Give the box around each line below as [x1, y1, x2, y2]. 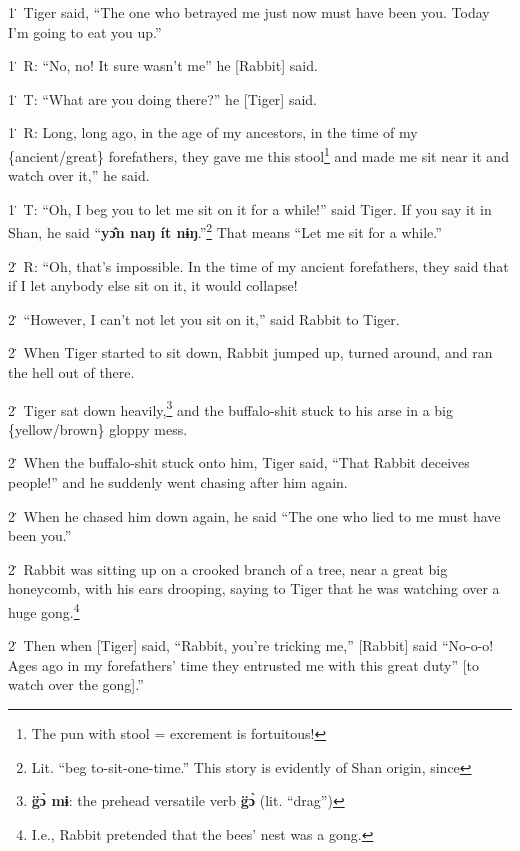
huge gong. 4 [8, 599, 80, 622]
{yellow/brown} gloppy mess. [8, 418, 188, 439]
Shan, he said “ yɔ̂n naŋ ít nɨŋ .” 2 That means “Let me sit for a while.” [8, 219, 442, 243]
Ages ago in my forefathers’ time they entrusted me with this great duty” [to [8, 654, 479, 675]
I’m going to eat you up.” [8, 21, 162, 42]
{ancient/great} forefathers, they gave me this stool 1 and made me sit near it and [8, 142, 509, 166]
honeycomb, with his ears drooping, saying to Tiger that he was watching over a [8, 578, 500, 599]
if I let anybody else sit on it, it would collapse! [8, 275, 298, 296]
